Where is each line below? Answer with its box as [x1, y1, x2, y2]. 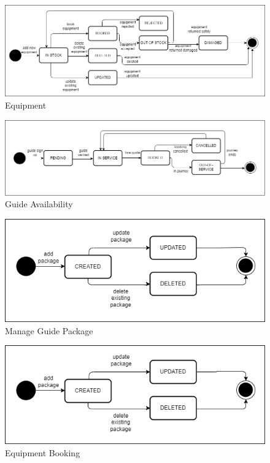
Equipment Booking [5, 446, 80, 459]
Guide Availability [5, 197, 73, 210]
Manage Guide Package [5, 324, 93, 337]
